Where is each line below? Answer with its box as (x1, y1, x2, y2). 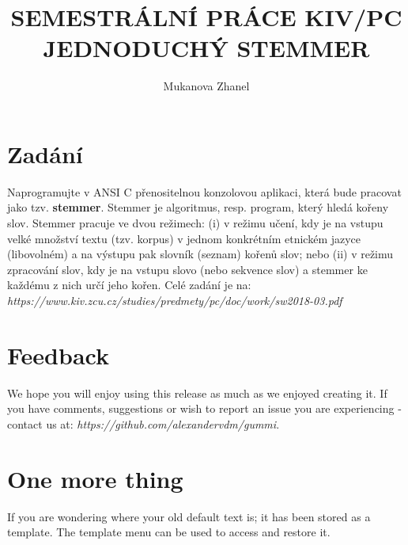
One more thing (7, 462, 183, 494)
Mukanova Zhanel (163, 78, 250, 94)
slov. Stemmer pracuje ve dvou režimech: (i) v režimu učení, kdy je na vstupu (7, 215, 383, 231)
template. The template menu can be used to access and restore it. (7, 524, 331, 540)
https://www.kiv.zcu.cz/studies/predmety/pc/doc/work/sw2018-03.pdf (7, 292, 342, 308)
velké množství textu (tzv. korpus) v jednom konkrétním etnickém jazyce (7, 230, 361, 246)
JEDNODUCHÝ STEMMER (43, 32, 370, 64)
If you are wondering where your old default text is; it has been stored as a (7, 508, 371, 524)
